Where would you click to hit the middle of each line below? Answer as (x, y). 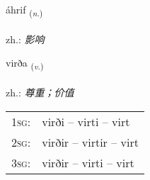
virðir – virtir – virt (90, 142)
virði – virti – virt (86, 121)
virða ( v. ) (25, 64)
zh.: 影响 (25, 39)
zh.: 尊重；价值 (40, 92)
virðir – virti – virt (88, 162)
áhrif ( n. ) (24, 10)
